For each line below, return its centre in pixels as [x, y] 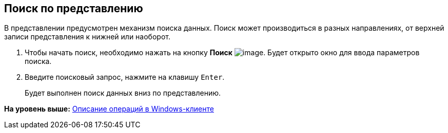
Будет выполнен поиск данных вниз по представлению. [123, 93]
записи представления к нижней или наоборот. [87, 37]
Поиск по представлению [74, 8]
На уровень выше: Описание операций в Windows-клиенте [109, 109]
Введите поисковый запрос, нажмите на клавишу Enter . [125, 77]
